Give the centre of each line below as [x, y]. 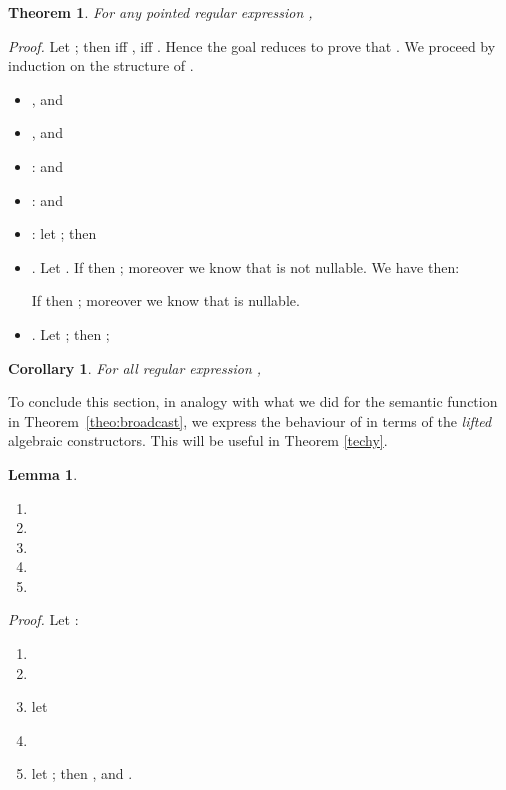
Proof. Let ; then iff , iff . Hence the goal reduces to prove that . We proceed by [252, 45]
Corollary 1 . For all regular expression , [135, 367]
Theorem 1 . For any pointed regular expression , [160, 12]
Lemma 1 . [43, 473]
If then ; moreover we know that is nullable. [165, 300]
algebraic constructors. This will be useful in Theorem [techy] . [198, 440]
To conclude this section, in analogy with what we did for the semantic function [253, 401]
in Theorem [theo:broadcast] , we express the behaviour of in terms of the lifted [250, 420]
